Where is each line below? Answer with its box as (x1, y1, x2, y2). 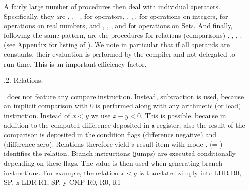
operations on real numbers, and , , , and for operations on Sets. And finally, (4, 20, 233, 31)
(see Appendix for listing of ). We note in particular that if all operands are (4, 39, 230, 50)
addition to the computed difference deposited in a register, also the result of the (4, 120, 245, 130)
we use (91, 110, 111, 120)
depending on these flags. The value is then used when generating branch (4, 157, 222, 168)
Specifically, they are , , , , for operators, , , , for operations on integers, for (4, 11, 228, 21)
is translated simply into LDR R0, (139, 167, 241, 177)
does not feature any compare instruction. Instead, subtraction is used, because (7, 91, 244, 101)
